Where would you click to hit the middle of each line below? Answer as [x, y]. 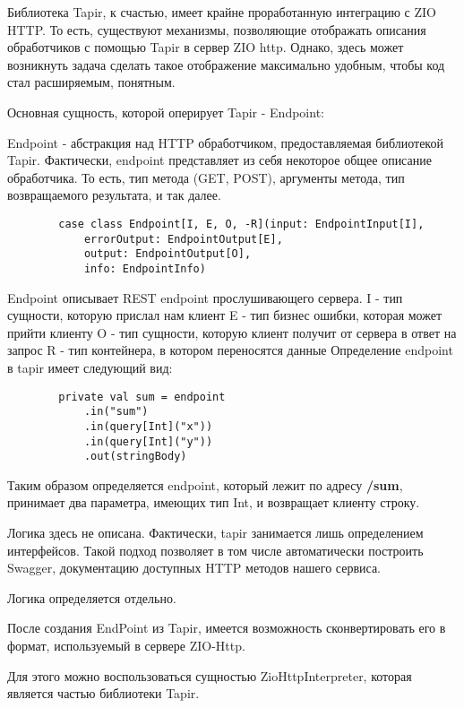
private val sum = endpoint [142, 397]
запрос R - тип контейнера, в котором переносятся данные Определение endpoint [230, 350]
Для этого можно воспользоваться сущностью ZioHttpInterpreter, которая [210, 675]
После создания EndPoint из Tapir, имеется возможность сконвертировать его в [227, 628]
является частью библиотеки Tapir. [103, 693]
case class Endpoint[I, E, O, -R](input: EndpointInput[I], [241, 224]
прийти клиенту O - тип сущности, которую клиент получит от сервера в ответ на [232, 332]
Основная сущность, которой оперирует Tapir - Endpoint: [166, 112]
